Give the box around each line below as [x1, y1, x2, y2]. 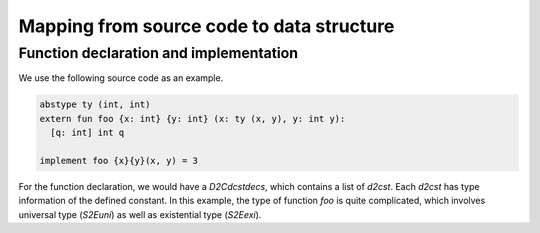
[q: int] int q [50, 127, 125, 139]
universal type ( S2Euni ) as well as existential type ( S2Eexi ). [18, 208, 262, 220]
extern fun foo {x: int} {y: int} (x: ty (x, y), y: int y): [39, 113, 346, 124]
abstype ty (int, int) [39, 99, 151, 110]
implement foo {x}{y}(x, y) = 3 [39, 155, 199, 166]
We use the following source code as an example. [18, 72, 224, 84]
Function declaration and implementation [18, 44, 299, 62]
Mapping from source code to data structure [18, 15, 395, 37]
